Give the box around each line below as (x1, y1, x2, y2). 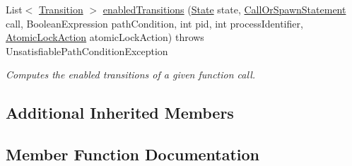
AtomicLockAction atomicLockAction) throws (6, 30, 204, 45)
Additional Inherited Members (6, 102, 234, 124)
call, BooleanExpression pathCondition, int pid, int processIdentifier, (6, 16, 303, 30)
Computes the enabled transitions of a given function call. (6, 67, 256, 82)
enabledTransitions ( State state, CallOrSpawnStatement (102, 2, 346, 16)
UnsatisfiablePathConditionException (6, 43, 168, 58)
